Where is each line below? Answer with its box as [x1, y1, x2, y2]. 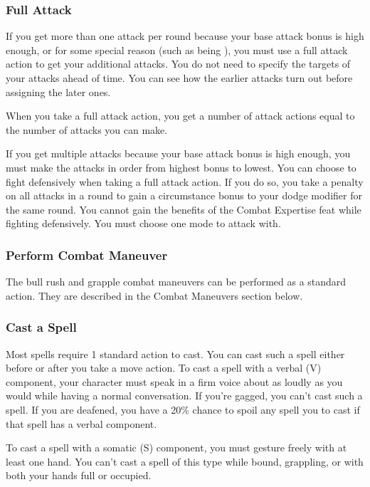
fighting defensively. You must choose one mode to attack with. [6, 216, 281, 231]
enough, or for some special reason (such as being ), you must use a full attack [6, 42, 348, 57]
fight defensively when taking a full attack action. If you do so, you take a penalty [6, 174, 364, 189]
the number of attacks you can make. [6, 122, 168, 137]
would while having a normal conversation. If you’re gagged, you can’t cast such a [6, 388, 363, 403]
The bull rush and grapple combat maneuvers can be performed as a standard [6, 274, 347, 289]
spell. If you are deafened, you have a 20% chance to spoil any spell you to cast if [6, 402, 360, 417]
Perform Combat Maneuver [6, 246, 168, 263]
